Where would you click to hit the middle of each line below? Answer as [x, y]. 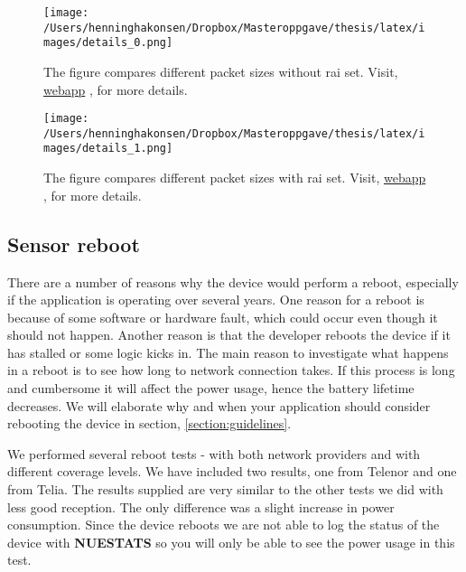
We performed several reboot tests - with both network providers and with [214, 453]
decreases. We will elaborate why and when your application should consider [219, 405]
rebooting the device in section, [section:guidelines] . [149, 423]
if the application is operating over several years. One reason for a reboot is [216, 300]
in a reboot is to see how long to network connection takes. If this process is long [231, 370]
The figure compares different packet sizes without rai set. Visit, [221, 71]
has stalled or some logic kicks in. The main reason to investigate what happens [228, 352]
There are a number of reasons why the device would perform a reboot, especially [233, 281]
